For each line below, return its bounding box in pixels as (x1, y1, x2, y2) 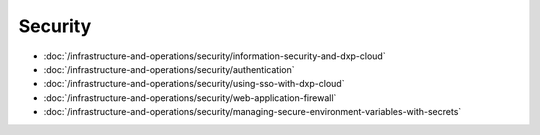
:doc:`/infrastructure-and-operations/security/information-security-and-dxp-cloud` (43, 50, 386, 62)
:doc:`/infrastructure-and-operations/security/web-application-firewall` (43, 91, 337, 104)
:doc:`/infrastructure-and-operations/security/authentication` (43, 63, 295, 75)
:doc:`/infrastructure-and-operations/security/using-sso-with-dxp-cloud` (43, 78, 345, 90)
